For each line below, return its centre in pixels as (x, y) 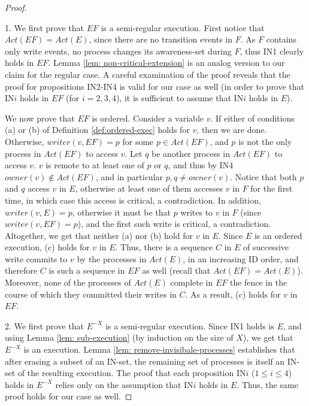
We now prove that (40, 118)
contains (281, 39)
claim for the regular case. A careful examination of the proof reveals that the (148, 74)
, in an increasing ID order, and (241, 258)
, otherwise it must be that (121, 212)
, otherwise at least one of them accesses (149, 188)
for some (138, 141)
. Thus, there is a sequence (164, 247)
